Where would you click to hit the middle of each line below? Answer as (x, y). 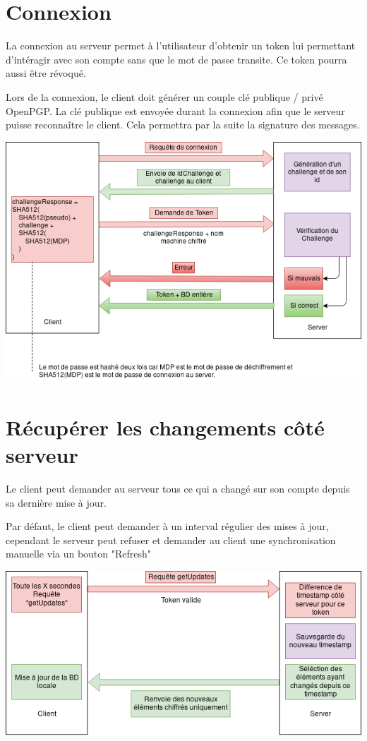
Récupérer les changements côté (165, 427)
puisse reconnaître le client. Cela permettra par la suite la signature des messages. (183, 125)
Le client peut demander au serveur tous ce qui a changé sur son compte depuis (178, 488)
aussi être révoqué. (46, 73)
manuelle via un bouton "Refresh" (79, 554)
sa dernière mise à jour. (56, 502)
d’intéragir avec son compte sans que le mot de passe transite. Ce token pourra (176, 59)
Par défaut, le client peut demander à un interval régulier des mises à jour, (167, 526)
